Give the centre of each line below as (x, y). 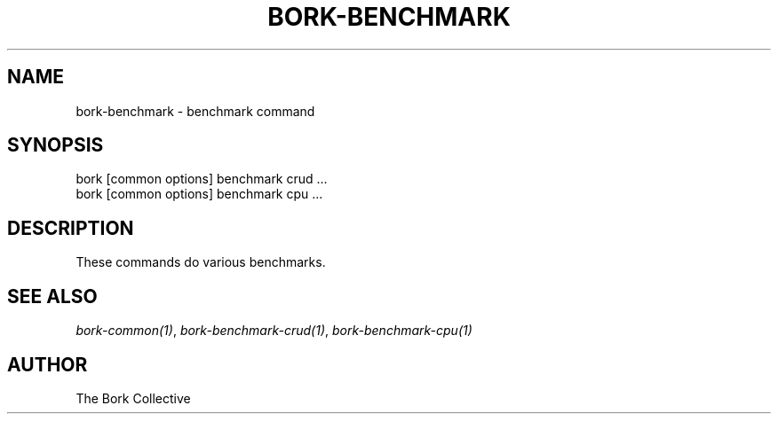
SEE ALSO (52, 296)
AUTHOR (48, 364)
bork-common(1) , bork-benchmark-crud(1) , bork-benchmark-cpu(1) (274, 331)
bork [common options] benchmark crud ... (202, 179)
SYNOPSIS (56, 145)
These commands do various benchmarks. (201, 262)
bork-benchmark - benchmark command (195, 111)
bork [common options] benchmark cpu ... (199, 194)
